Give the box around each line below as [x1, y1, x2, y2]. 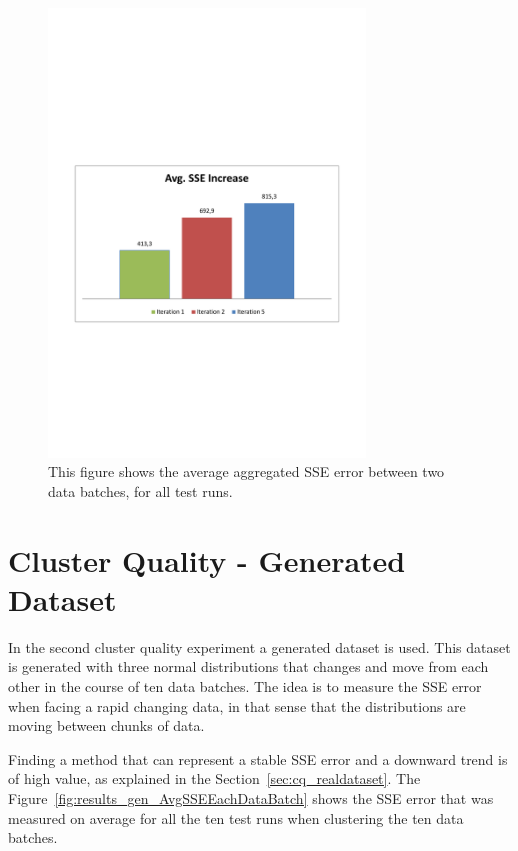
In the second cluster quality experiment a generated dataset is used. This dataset [8, 636, 511, 657]
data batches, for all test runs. [48, 480, 233, 501]
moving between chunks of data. [8, 715, 205, 736]
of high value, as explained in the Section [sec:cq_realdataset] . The [8, 768, 421, 789]
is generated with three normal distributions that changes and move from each [8, 656, 489, 677]
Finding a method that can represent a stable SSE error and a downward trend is [8, 748, 508, 769]
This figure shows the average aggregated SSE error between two [48, 461, 445, 482]
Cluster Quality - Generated [8, 539, 406, 580]
